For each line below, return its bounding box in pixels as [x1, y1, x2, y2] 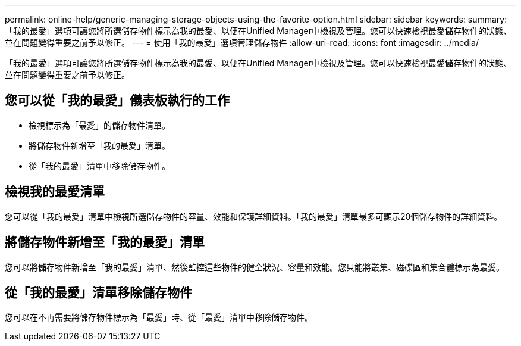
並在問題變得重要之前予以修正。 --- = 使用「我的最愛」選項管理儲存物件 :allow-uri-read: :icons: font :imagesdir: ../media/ [5, 38, 479, 48]
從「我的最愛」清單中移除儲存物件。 [29, 160, 170, 171]
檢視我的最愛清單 [5, 184, 105, 200]
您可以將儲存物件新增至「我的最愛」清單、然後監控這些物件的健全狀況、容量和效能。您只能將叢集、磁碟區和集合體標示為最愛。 [5, 261, 504, 272]
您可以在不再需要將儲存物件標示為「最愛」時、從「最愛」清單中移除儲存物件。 [5, 312, 313, 323]
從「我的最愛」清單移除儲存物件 [5, 285, 192, 300]
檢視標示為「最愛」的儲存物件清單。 [29, 120, 170, 130]
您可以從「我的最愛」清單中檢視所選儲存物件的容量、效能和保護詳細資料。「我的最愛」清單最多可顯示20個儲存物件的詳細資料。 [5, 211, 503, 222]
